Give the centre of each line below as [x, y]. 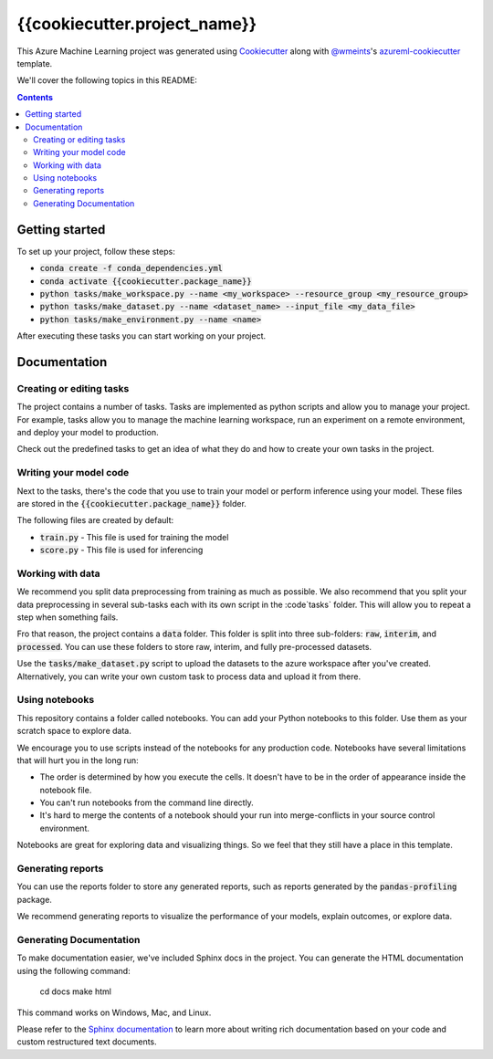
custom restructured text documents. [87, 1042]
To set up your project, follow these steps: [96, 251]
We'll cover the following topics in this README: [107, 80]
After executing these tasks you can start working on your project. [142, 336]
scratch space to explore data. [74, 731]
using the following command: [74, 970]
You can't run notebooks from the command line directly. [147, 802]
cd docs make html [75, 991]
